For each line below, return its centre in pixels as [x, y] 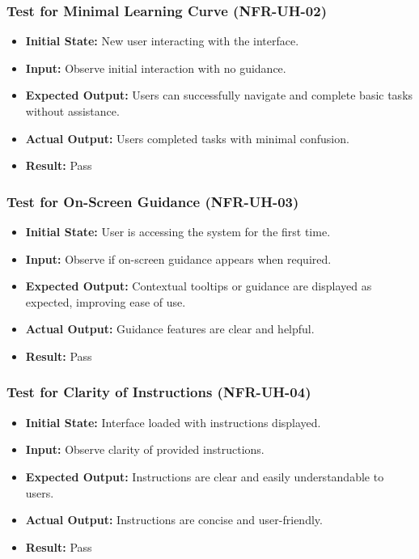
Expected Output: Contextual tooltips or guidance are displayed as [199, 286]
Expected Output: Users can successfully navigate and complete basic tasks [219, 95]
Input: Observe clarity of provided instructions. [145, 449]
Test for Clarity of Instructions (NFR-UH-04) [159, 392]
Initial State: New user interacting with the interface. [162, 41]
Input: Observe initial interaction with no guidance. [156, 68]
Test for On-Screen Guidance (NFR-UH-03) [153, 201]
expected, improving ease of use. [106, 301]
